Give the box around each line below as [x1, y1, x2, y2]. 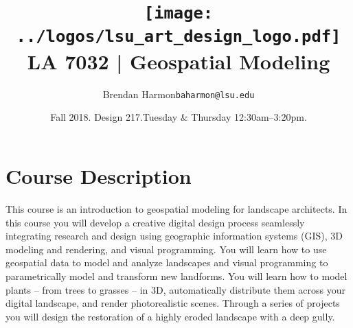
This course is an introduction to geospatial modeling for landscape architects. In [5, 201, 348, 215]
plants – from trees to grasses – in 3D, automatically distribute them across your [5, 282, 345, 296]
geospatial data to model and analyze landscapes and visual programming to [5, 255, 328, 270]
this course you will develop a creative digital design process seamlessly [5, 215, 305, 229]
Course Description [5, 162, 192, 189]
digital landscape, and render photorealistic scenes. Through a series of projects [5, 296, 340, 310]
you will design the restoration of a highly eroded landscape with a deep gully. [5, 309, 335, 323]
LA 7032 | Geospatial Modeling [27, 47, 330, 75]
